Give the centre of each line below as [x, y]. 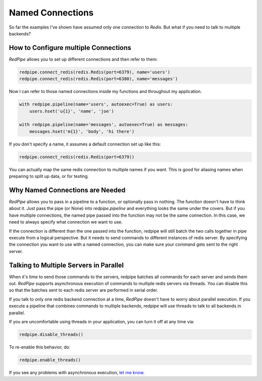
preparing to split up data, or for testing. [49, 176]
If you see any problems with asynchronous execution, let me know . [77, 372]
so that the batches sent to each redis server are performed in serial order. [84, 290]
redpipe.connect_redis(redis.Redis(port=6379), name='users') [95, 72]
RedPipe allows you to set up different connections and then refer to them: [83, 59]
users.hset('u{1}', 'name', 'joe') [72, 111]
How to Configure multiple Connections [70, 48]
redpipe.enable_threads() [50, 360]
